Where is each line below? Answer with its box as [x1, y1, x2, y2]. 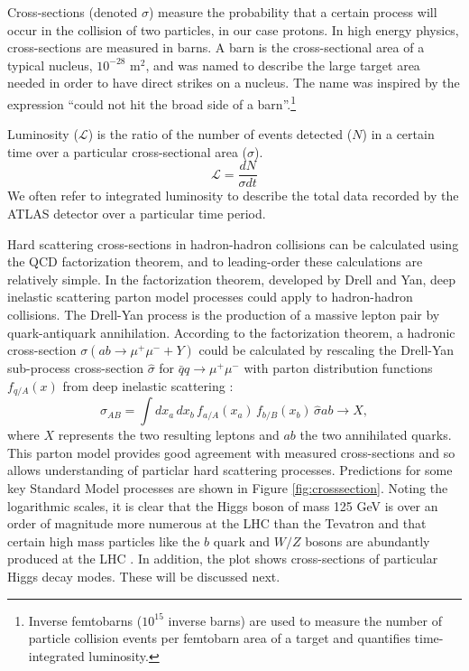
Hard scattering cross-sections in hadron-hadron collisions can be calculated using [7, 234, 459, 253]
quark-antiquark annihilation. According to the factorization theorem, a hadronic [7, 322, 455, 341]
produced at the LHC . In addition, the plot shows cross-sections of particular [7, 549, 438, 568]
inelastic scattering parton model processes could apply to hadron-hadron [7, 287, 413, 306]
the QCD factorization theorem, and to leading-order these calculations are [7, 252, 423, 271]
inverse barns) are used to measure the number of [168, 610, 442, 629]
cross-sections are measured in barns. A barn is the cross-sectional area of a [7, 38, 425, 57]
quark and [213, 531, 271, 550]
